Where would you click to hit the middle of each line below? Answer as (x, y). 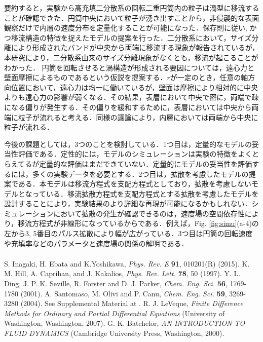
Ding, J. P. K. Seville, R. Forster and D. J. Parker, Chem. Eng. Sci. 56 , (116, 283)
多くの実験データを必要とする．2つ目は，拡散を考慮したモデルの (140, 174)
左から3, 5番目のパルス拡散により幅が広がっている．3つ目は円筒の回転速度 (128, 233)
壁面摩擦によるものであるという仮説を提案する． (86, 77)
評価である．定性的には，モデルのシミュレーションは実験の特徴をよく (135, 154)
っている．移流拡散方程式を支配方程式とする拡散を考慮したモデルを (145, 193)
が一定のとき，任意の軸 (209, 77)
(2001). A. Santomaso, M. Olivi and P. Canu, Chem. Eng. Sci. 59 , (124, 293)
